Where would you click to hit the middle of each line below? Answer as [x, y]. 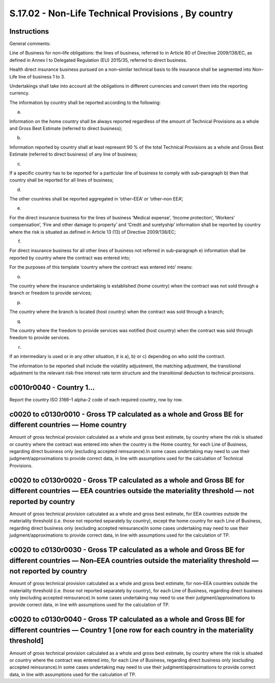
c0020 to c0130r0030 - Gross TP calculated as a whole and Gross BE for [127, 550]
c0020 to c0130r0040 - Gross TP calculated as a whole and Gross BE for [127, 619]
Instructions [29, 31]
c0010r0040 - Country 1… [52, 387]
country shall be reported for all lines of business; [62, 180]
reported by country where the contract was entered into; [70, 258]
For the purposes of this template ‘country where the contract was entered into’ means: [101, 267]
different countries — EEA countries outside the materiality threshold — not [132, 491]
